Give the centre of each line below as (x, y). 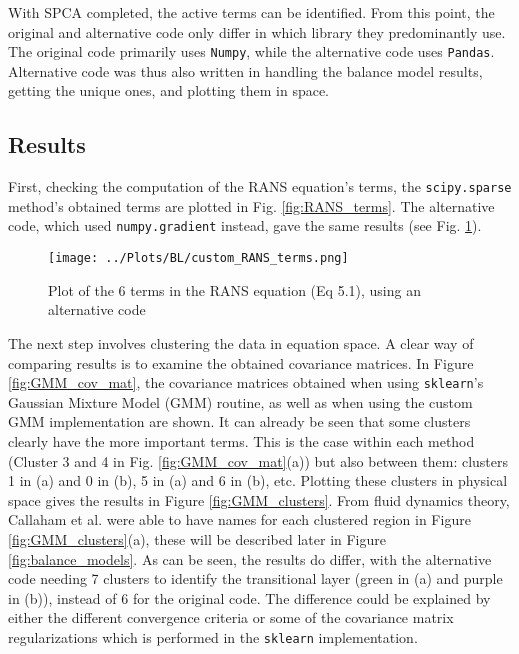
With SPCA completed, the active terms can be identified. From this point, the (251, 12)
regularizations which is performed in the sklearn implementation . (213, 636)
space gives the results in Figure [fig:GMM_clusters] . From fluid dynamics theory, (259, 499)
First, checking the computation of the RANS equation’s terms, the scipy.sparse (260, 186)
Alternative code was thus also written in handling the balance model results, (245, 70)
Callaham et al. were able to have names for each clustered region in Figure (239, 519)
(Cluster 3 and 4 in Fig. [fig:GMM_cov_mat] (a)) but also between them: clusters (258, 460)
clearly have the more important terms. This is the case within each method (241, 441)
